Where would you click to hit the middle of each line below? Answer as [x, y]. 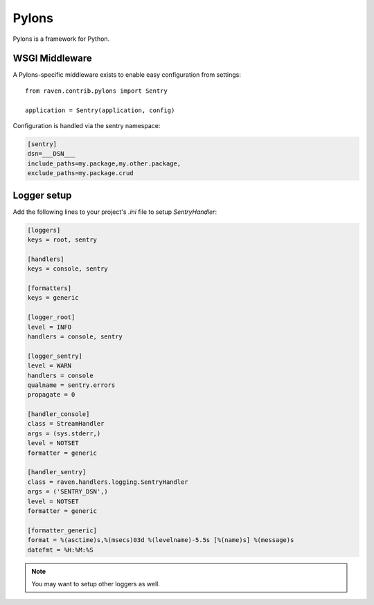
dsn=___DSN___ [51, 154]
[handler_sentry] [57, 472]
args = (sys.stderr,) [64, 433]
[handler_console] [59, 414]
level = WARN [50, 366]
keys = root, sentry [62, 240]
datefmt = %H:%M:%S [60, 550]
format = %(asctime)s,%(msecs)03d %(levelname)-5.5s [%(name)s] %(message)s [161, 540]
